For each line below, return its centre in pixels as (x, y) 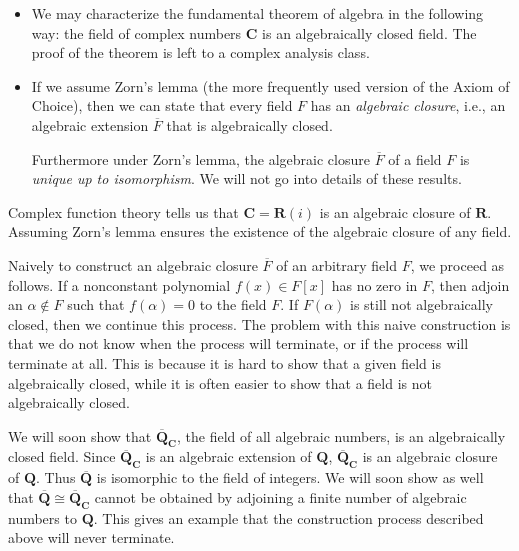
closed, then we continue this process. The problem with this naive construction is (259, 323)
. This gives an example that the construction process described (288, 517)
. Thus (56, 477)
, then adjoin (470, 284)
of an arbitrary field (336, 264)
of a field (415, 158)
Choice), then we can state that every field (162, 105)
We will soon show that (80, 435)
